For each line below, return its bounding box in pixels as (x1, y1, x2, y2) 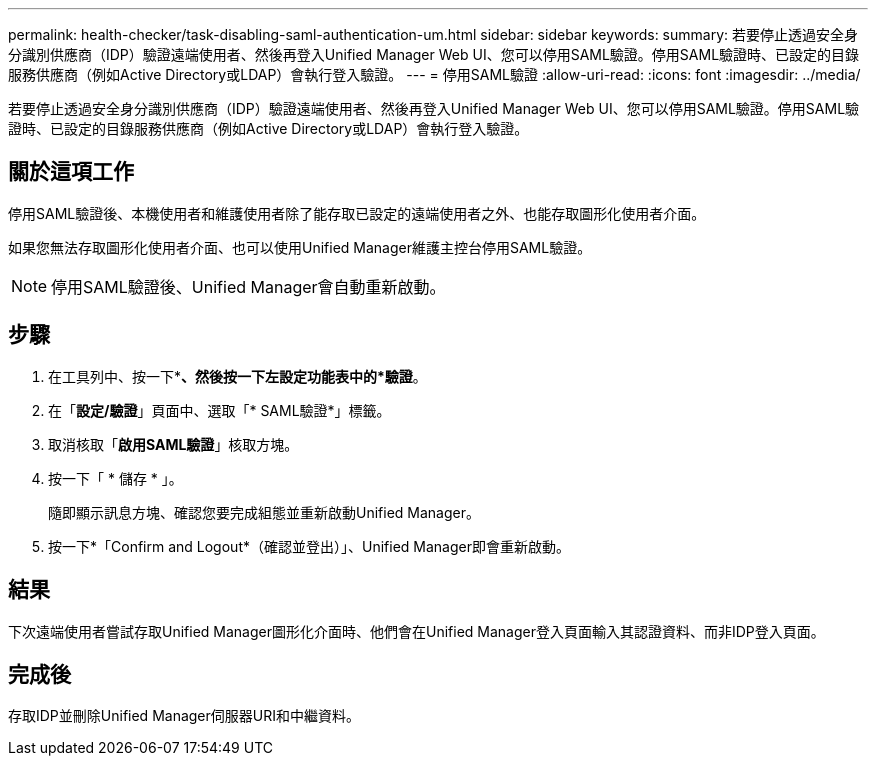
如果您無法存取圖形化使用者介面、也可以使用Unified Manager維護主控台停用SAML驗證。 (8, 238, 592, 256)
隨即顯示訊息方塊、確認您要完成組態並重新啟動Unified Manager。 (48, 503, 480, 521)
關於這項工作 (8, 159, 134, 185)
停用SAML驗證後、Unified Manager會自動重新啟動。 (51, 276, 446, 297)
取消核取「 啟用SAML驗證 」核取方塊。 (48, 435, 299, 453)
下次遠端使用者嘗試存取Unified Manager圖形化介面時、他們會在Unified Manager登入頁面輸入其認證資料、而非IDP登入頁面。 (8, 622, 825, 640)
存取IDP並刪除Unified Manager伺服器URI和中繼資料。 (8, 707, 360, 725)
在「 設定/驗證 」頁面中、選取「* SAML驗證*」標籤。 (48, 401, 391, 419)
